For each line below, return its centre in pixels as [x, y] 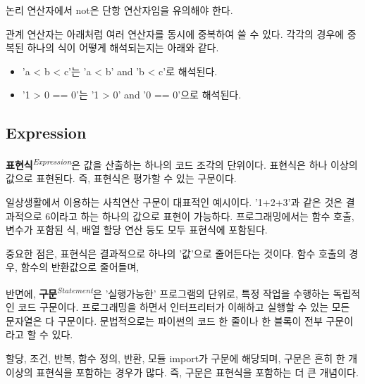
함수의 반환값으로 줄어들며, [80, 267]
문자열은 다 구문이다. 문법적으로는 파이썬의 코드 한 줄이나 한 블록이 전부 [164, 320]
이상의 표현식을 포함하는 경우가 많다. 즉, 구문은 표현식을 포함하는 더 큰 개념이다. [182, 372]
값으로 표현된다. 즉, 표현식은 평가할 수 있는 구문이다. [121, 178]
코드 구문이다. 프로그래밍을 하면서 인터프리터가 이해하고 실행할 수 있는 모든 [184, 307]
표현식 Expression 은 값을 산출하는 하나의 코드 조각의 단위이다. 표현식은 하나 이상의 [182, 164]
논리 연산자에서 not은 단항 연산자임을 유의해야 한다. [119, 10]
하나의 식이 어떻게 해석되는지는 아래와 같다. [123, 47]
